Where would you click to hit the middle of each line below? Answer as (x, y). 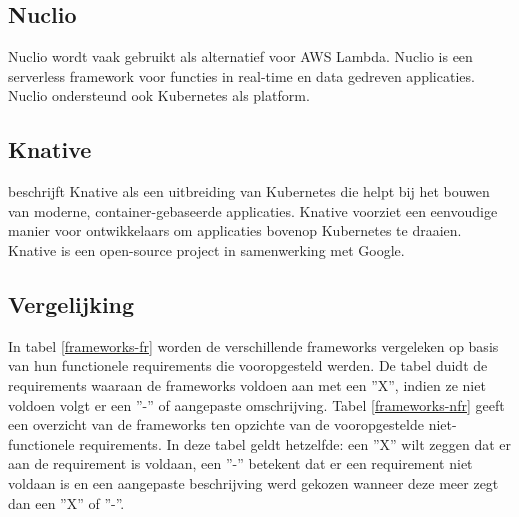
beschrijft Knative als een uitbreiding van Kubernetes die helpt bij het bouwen (249, 191)
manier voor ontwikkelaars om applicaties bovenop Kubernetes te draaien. (235, 230)
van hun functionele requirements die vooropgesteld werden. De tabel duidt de (248, 365)
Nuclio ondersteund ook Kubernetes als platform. (159, 95)
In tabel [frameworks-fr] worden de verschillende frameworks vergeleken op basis (253, 345)
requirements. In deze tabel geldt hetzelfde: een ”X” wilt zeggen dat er (295, 443)
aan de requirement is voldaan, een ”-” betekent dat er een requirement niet (240, 463)
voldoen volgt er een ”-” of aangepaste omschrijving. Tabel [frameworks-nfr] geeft (256, 404)
